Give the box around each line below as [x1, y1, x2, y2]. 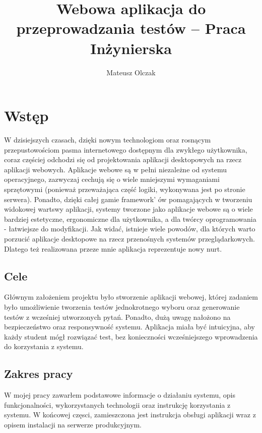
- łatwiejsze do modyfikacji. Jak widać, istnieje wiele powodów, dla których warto [4, 223, 255, 234]
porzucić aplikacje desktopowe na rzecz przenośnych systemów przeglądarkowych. [4, 233, 255, 244]
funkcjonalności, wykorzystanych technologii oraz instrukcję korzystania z [4, 399, 231, 410]
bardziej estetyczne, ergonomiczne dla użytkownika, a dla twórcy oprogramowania [4, 213, 256, 224]
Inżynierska [90, 37, 172, 58]
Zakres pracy [4, 366, 73, 381]
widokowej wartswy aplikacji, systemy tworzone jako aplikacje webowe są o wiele [4, 204, 253, 214]
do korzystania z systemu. [4, 341, 84, 352]
